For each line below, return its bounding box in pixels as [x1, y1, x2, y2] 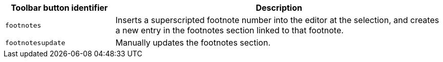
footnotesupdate [5, 38, 66, 47]
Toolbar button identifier [11, 3, 108, 13]
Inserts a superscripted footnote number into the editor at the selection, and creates [115, 15, 439, 25]
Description [256, 3, 302, 13]
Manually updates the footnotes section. [115, 37, 271, 48]
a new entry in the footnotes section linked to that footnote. [115, 25, 344, 35]
